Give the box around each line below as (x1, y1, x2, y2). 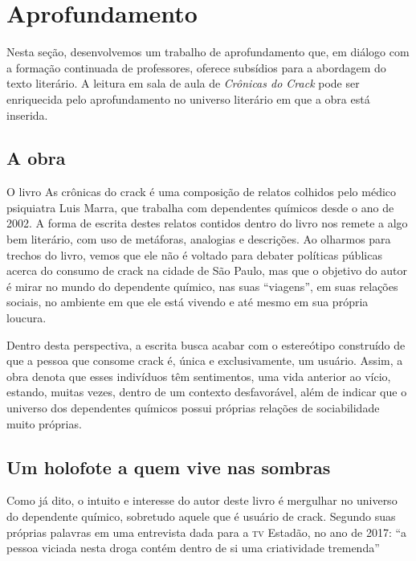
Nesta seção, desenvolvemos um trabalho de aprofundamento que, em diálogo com (6, 43, 410, 60)
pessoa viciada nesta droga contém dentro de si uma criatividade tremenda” (6, 539, 380, 556)
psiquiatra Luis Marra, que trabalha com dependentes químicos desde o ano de (6, 199, 394, 215)
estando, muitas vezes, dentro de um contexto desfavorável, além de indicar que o (6, 383, 407, 400)
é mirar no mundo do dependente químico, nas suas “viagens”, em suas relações (6, 277, 398, 294)
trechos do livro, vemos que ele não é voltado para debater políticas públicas (6, 246, 382, 263)
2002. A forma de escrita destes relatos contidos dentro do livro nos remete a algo (6, 215, 408, 231)
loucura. (6, 309, 47, 326)
